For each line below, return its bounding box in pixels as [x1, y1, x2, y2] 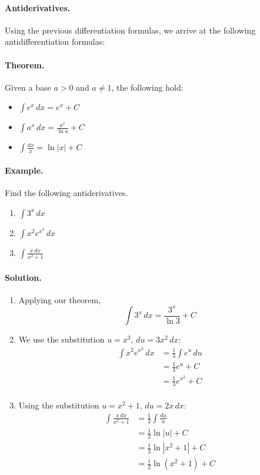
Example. [5, 164, 44, 176]
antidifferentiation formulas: [5, 35, 105, 48]
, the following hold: [111, 81, 184, 93]
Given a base [5, 81, 51, 93]
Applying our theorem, [18, 293, 101, 305]
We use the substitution [18, 333, 105, 346]
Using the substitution [18, 399, 99, 411]
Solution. [5, 271, 42, 283]
